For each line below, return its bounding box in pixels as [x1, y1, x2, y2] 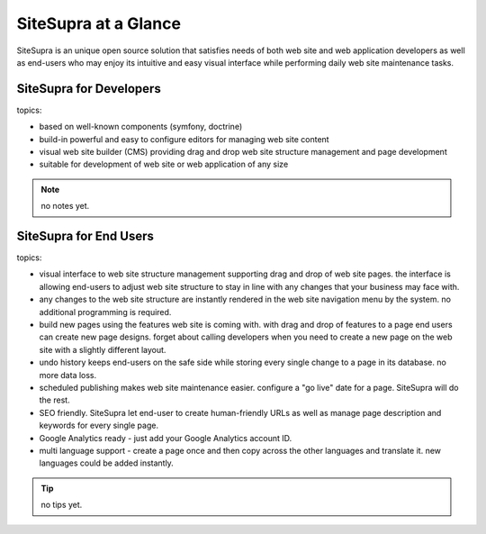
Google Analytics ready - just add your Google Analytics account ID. [39, 432, 292, 443]
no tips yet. [40, 500, 83, 511]
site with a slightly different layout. [39, 344, 166, 355]
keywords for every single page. [39, 420, 159, 431]
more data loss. [39, 369, 97, 380]
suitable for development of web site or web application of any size [39, 158, 289, 170]
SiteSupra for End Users [16, 229, 155, 243]
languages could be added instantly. [39, 457, 175, 468]
